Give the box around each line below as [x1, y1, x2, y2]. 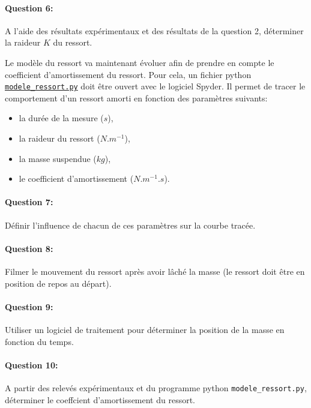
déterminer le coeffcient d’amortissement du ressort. [5, 393, 196, 406]
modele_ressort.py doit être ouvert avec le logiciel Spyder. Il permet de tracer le [5, 80, 306, 92]
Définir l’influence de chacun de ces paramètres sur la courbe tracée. [5, 218, 256, 231]
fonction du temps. [5, 335, 74, 347]
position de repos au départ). [5, 277, 112, 289]
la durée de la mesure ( [19, 112, 104, 124]
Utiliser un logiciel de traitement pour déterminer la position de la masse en [5, 323, 285, 335]
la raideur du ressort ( [19, 132, 100, 145]
